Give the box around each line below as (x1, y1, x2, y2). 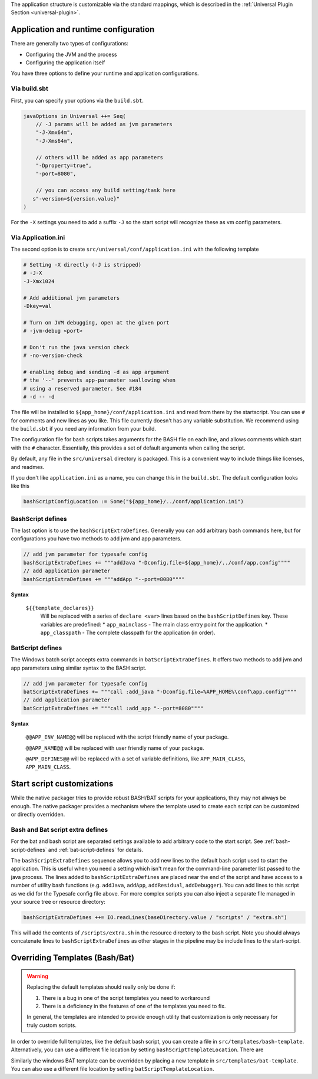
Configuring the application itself (25, 59, 105, 66)
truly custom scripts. (26, 1021, 77, 1029)
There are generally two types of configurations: (11, 40, 129, 47)
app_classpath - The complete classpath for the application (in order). (40, 629, 216, 637)
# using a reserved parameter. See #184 (23, 385, 141, 392)
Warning (26, 972, 48, 979)
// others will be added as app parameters (35, 154, 163, 160)
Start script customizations (11, 779, 114, 789)
